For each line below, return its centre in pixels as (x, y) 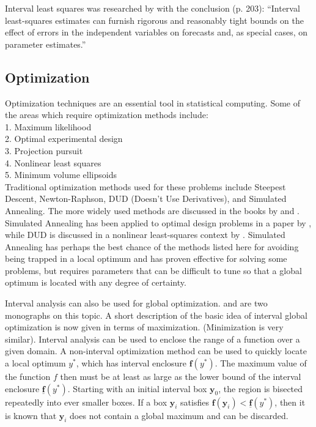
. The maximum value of (261, 363)
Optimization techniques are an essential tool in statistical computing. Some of (153, 102)
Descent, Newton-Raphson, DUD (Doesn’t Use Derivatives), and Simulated (146, 199)
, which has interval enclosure (131, 363)
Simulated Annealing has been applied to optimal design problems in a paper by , (158, 222)
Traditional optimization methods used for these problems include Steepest (145, 186)
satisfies (195, 402)
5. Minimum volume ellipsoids (61, 175)
